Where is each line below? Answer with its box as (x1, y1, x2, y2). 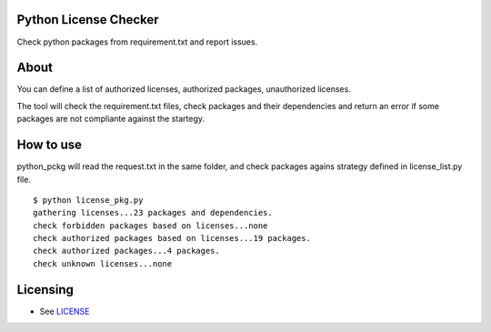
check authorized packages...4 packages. (33, 246, 220, 257)
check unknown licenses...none (33, 258, 173, 268)
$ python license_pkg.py (33, 195, 144, 205)
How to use (16, 137, 82, 153)
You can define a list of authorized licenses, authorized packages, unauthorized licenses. (16, 84, 352, 95)
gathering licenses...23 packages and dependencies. (33, 207, 273, 218)
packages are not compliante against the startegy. (16, 114, 205, 125)
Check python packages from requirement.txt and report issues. (16, 36, 258, 47)
